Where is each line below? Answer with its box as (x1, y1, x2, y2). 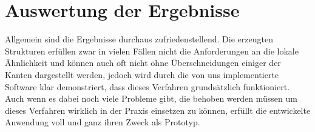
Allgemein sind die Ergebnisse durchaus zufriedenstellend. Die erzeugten (5, 33, 273, 45)
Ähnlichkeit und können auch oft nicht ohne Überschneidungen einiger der (5, 56, 281, 69)
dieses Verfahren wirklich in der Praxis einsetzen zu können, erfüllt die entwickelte (5, 104, 311, 116)
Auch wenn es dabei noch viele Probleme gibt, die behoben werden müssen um (5, 92, 297, 105)
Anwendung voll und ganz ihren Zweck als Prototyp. (5, 116, 200, 128)
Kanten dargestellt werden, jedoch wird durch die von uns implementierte (5, 68, 279, 81)
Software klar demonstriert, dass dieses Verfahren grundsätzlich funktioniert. (5, 80, 290, 93)
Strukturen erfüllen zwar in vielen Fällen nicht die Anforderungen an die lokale (5, 44, 299, 57)
